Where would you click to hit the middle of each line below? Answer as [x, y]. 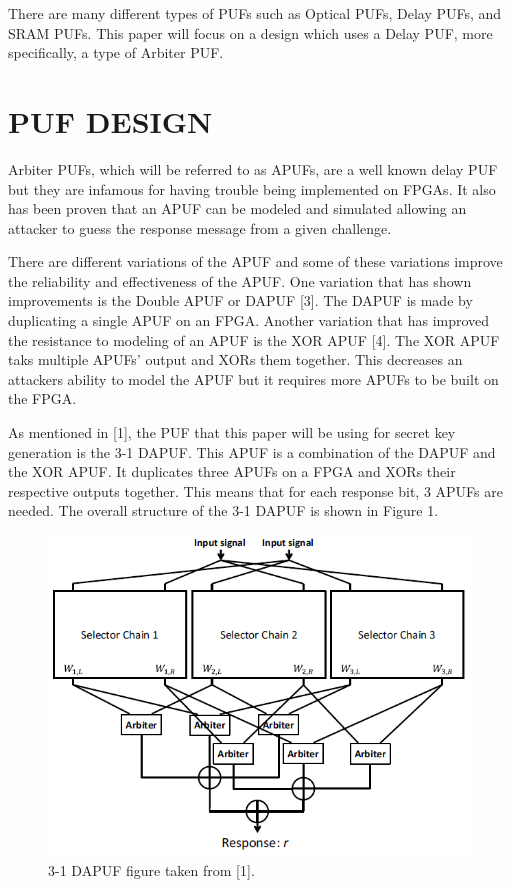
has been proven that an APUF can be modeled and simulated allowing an [237, 208]
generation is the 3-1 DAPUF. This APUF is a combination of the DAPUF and [252, 451]
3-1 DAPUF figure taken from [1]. [151, 869]
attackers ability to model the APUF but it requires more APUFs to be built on [253, 378]
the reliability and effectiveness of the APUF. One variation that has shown [240, 280]
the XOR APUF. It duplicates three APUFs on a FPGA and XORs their [232, 471]
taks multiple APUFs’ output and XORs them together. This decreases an [235, 359]
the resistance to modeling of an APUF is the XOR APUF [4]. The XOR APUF [254, 339]
